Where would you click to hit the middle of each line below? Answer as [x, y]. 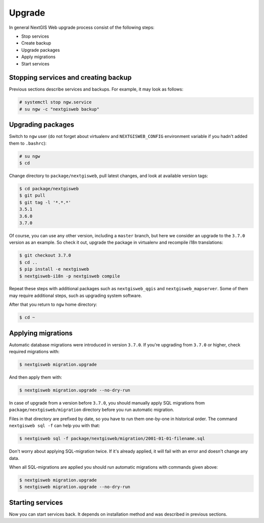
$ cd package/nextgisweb [49, 189]
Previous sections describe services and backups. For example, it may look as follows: [96, 89]
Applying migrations [41, 333]
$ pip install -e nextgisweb [54, 269]
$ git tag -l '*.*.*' [45, 202]
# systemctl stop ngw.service [55, 102]
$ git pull [32, 195]
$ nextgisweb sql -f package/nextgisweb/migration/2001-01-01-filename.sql [112, 439]
